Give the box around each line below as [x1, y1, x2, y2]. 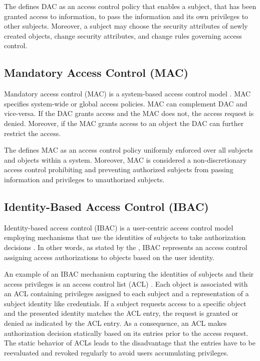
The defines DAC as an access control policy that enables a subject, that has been [4, 1, 256, 11]
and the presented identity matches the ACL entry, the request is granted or [4, 308, 238, 318]
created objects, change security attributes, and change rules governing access [4, 30, 242, 41]
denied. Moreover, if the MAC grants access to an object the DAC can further [4, 117, 244, 128]
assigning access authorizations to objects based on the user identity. [4, 252, 214, 262]
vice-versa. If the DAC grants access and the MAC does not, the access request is [4, 108, 254, 118]
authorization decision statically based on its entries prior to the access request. [4, 327, 248, 338]
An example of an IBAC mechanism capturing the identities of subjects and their [4, 269, 254, 279]
